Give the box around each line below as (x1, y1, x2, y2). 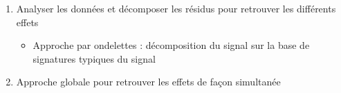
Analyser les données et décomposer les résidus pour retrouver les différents (16, 1, 336, 15)
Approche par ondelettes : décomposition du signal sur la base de (33, 38, 310, 52)
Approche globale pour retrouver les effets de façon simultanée (16, 74, 281, 89)
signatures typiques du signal (33, 51, 156, 65)
